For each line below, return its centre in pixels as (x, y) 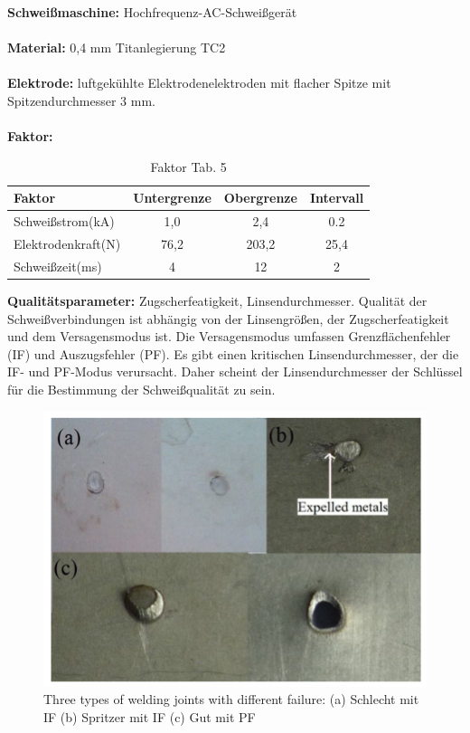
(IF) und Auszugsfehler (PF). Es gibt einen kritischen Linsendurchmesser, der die (233, 353)
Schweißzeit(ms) (58, 266)
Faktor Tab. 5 (188, 166)
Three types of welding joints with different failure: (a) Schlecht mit (231, 699)
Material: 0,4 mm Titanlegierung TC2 (117, 48)
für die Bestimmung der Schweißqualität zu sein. (141, 389)
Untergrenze (172, 198)
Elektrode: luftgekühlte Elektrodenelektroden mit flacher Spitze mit (199, 83)
